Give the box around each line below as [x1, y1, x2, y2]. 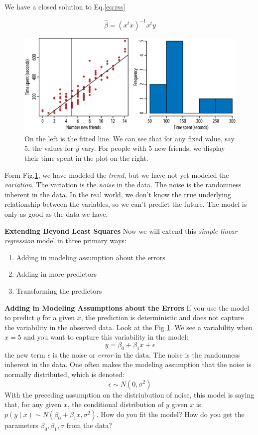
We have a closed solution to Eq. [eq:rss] [4, 1, 126, 11]
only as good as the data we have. [4, 209, 108, 219]
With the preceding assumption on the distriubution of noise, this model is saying [4, 389, 255, 400]
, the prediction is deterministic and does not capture [81, 312, 244, 323]
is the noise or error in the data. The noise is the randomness [52, 349, 240, 360]
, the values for [28, 143, 74, 153]
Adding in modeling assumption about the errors [16, 252, 165, 262]
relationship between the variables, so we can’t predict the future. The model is [4, 199, 247, 209]
